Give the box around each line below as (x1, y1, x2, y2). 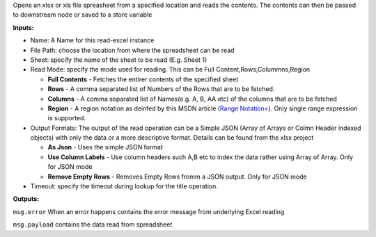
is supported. (47, 114, 86, 122)
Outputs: (13, 195, 40, 203)
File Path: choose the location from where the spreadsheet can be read (30, 46, 235, 54)
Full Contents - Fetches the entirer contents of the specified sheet (47, 75, 239, 83)
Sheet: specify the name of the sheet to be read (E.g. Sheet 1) (30, 56, 207, 64)
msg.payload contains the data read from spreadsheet (13, 220, 173, 229)
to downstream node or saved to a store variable (13, 10, 152, 19)
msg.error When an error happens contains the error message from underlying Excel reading (13, 207, 285, 215)
